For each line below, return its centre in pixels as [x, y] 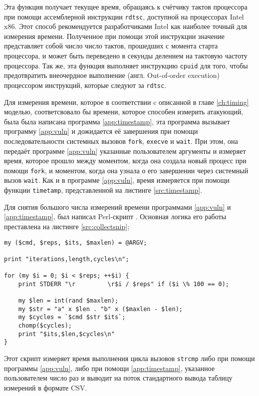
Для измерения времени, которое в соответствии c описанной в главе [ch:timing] [127, 102]
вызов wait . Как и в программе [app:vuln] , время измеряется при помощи [117, 180]
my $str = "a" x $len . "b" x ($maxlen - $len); [100, 309]
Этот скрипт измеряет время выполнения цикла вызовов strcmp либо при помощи [129, 358]
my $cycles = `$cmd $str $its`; [72, 317]
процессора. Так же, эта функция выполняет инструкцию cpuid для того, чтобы [126, 65]
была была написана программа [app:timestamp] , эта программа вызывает [117, 121]
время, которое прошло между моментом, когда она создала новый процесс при [125, 161]
